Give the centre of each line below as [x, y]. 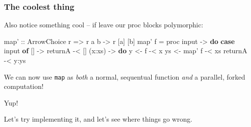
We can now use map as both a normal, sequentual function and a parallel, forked [125, 76]
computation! [24, 86]
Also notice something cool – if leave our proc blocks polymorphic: [104, 25]
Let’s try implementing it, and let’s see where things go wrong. [98, 119]
